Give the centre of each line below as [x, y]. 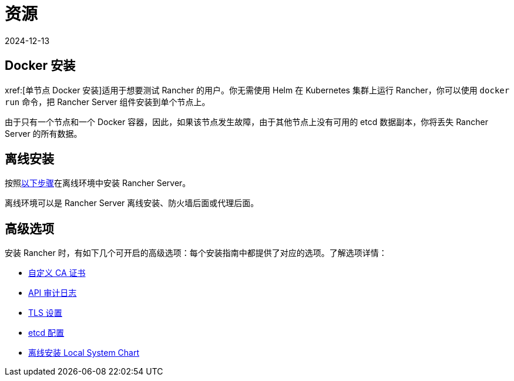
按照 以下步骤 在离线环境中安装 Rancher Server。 [98, 183]
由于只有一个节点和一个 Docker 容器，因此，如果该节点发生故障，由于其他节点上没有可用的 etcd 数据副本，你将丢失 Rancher [246, 122]
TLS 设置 [45, 313]
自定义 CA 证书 [57, 273]
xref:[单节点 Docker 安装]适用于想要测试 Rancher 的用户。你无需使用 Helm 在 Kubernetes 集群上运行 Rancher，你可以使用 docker [257, 90]
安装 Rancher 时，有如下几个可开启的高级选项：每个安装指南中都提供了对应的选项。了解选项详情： [196, 253]
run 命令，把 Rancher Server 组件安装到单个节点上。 [107, 102]
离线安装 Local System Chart [84, 353]
